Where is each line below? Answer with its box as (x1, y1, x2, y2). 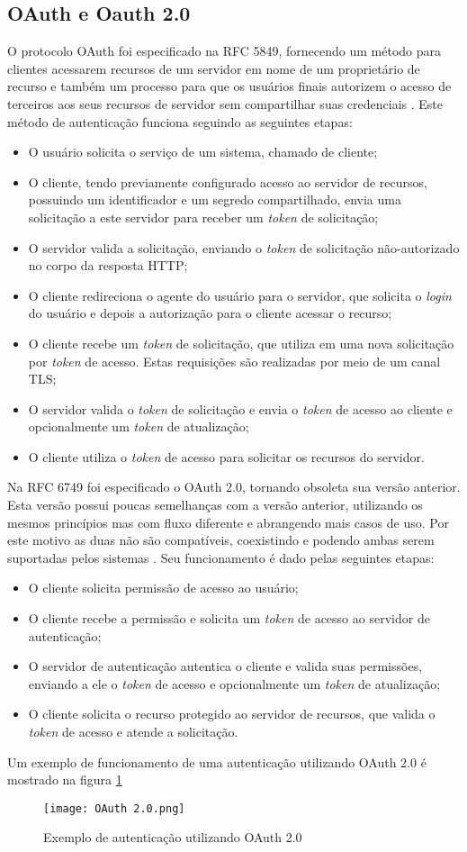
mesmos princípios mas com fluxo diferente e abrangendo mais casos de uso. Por (7, 512, 449, 531)
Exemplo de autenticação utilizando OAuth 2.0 (43, 828, 302, 847)
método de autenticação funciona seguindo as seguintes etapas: (7, 112, 353, 131)
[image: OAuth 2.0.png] (43, 802, 185, 815)
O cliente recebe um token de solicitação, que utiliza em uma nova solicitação (28, 333, 454, 352)
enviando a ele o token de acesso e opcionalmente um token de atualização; (28, 674, 441, 693)
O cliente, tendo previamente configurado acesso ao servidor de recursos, (28, 172, 427, 191)
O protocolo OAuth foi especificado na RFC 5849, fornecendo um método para (7, 41, 442, 60)
